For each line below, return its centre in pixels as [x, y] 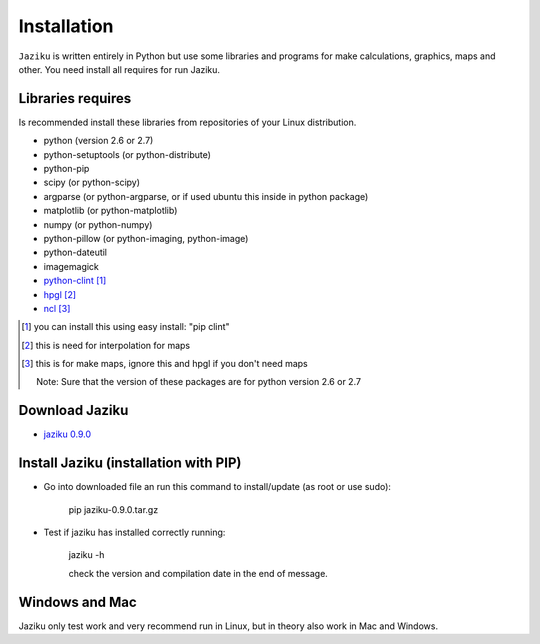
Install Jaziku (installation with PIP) [130, 463]
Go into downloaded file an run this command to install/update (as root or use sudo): [217, 487]
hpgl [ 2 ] [60, 294]
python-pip [66, 169]
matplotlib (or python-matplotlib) [110, 211]
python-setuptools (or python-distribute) [127, 154]
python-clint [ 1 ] [75, 281]
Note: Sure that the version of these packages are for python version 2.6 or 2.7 [199, 382]
